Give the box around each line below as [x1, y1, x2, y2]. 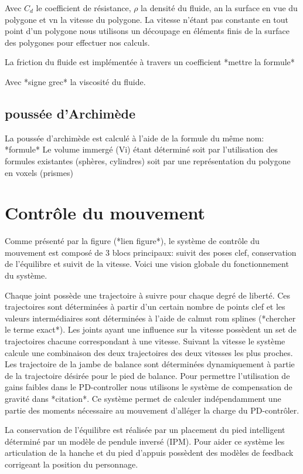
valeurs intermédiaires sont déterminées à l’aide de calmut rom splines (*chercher [5, 312, 296, 324]
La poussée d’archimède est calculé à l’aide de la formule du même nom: [5, 131, 264, 144]
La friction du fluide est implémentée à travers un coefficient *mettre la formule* [5, 56, 295, 68]
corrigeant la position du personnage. [5, 458, 138, 470]
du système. [5, 269, 47, 282]
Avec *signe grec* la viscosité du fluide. [5, 75, 146, 87]
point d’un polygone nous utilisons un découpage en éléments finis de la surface [5, 25, 290, 37]
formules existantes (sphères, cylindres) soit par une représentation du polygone [5, 154, 291, 167]
